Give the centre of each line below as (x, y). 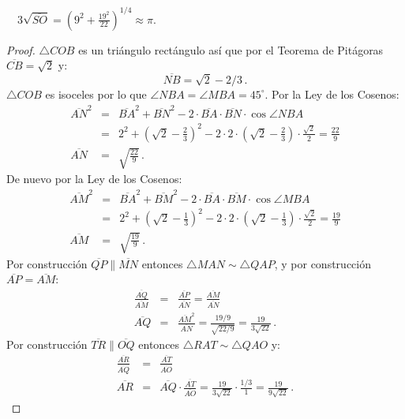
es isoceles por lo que (96, 94)
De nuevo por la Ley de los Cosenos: (94, 179)
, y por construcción (322, 263)
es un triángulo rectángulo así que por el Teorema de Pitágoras (231, 49)
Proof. (21, 49)
